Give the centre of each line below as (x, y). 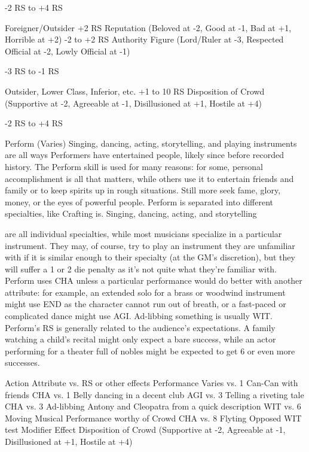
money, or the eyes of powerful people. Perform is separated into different (139, 201)
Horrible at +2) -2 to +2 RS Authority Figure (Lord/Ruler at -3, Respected (144, 39)
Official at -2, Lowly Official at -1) (68, 51)
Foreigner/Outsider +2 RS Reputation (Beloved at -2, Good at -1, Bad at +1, (148, 27)
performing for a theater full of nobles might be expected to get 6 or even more (150, 351)
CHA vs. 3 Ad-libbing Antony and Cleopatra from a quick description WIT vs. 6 (153, 406)
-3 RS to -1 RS (32, 71)
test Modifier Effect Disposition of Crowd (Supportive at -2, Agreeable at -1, (145, 430)
